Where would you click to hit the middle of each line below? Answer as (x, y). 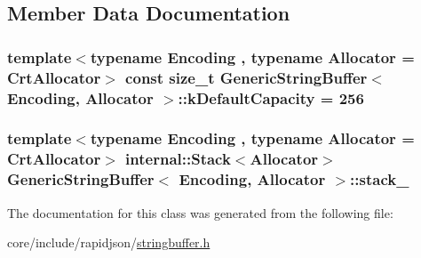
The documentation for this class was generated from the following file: (200, 212)
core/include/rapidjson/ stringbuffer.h (109, 242)
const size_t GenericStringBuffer (246, 77)
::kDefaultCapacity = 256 (271, 97)
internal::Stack (178, 159)
